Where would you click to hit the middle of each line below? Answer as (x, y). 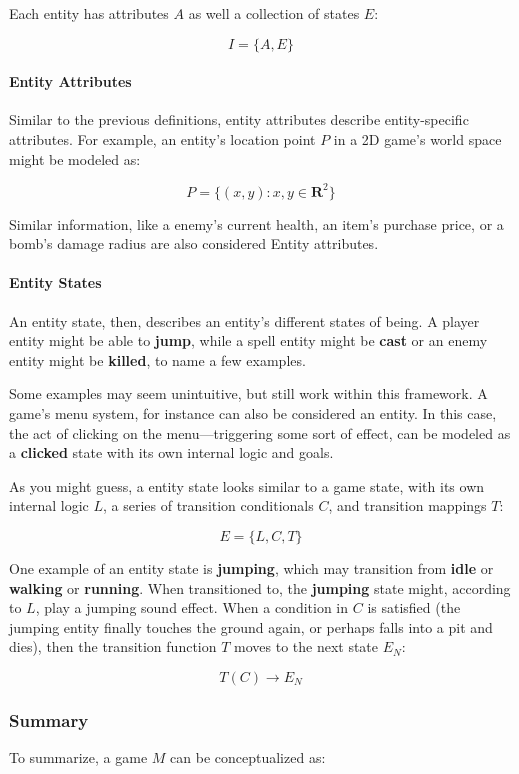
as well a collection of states (274, 13)
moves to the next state (306, 646)
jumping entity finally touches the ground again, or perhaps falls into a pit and (251, 626)
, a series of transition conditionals (208, 505)
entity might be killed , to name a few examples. (157, 359)
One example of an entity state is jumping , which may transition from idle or (251, 568)
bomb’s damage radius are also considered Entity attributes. (194, 243)
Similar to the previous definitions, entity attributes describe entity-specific (239, 119)
